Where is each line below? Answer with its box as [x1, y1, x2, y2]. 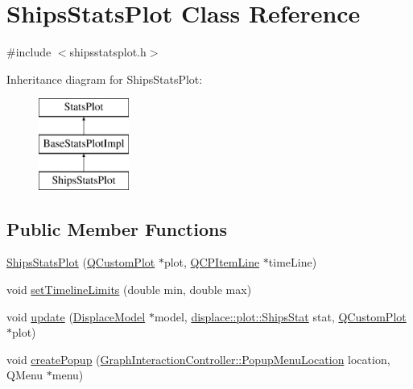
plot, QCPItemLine [163, 254, 260, 271]
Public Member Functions [6, 216, 227, 241]
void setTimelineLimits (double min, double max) [6, 281, 252, 298]
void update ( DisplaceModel [6, 308, 146, 325]
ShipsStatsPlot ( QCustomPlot [6, 254, 155, 271]
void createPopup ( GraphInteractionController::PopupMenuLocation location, [6, 350, 390, 367]
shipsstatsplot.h [69, 43, 147, 60]
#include [6, 43, 52, 60]
